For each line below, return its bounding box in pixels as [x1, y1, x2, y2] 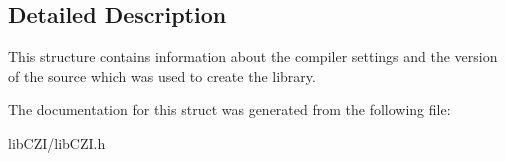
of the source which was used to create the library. [8, 65, 316, 86]
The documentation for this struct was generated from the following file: [8, 99, 451, 120]
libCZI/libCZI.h [8, 132, 106, 153]
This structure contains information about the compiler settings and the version [8, 46, 498, 67]
